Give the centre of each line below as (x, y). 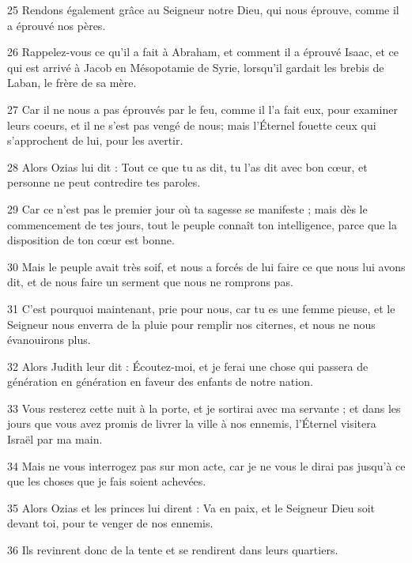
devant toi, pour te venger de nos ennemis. (110, 523)
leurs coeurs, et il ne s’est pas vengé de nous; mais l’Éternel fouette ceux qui (192, 125)
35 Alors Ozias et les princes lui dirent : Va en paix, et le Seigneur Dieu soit (191, 507)
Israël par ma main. (55, 439)
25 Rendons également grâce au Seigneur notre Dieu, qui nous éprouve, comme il (203, 9)
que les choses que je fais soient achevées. (107, 481)
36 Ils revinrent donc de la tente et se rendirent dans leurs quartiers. (173, 550)
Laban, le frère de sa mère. (72, 83)
